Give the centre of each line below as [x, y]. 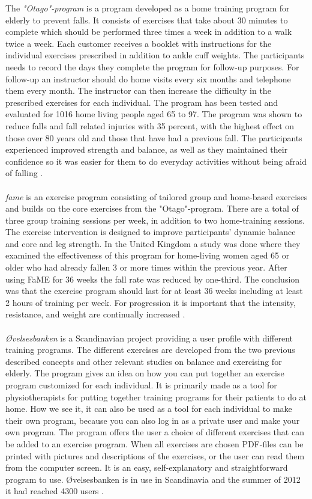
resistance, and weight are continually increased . [95, 314]
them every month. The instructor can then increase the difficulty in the [138, 90]
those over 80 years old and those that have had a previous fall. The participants [154, 137]
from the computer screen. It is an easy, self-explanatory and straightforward [147, 467]
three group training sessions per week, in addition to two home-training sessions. [155, 220]
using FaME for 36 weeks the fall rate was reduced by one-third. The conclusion [153, 279]
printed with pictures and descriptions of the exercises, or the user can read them [155, 455]
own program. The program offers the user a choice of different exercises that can [155, 432]
